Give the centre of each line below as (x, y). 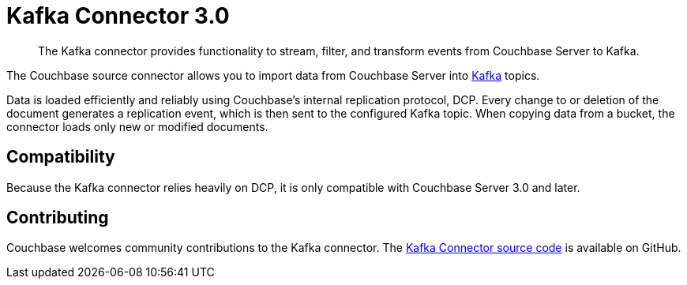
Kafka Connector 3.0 (118, 16)
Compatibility (61, 157)
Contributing (58, 218)
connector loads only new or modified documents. (137, 126)
